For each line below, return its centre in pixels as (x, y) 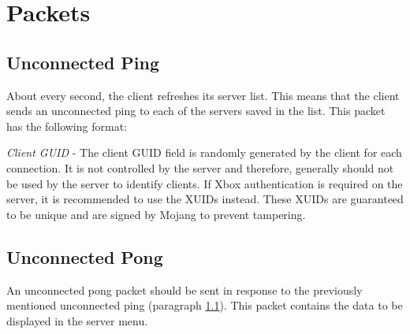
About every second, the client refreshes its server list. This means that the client (203, 95)
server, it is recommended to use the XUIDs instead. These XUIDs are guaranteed (205, 199)
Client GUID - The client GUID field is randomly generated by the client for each (204, 152)
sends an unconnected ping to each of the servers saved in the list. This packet (196, 111)
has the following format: (67, 126)
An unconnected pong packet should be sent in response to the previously (184, 289)
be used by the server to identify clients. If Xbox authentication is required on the (205, 183)
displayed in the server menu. (77, 320)
